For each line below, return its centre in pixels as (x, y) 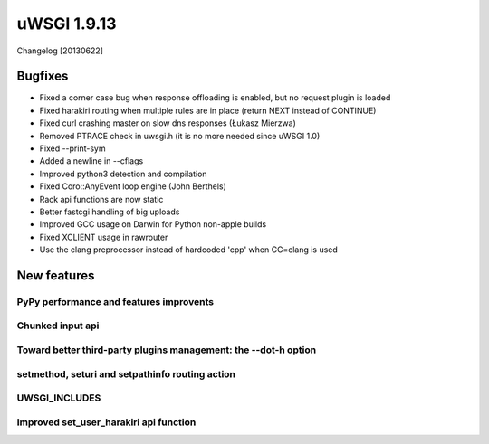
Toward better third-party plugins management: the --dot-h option (167, 350)
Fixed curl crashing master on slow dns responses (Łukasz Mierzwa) (168, 123)
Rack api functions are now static (101, 199)
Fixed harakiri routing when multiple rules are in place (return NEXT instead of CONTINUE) (208, 110)
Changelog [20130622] (60, 51)
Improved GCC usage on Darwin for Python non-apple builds (153, 224)
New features (56, 275)
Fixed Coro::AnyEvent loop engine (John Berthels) (133, 186)
